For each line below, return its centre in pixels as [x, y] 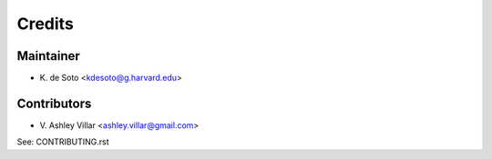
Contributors [54, 103]
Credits [46, 24]
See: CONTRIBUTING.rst [63, 142]
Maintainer [49, 56]
